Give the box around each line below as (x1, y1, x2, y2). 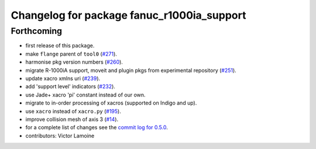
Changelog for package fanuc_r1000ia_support (11, 9, 246, 22)
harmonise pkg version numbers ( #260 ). (25, 58, 123, 65)
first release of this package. (25, 42, 95, 49)
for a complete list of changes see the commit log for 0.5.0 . (25, 124, 168, 131)
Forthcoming (11, 26, 63, 36)
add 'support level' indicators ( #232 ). (25, 83, 115, 90)
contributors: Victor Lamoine (25, 132, 95, 139)
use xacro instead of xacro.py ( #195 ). (25, 108, 121, 115)
